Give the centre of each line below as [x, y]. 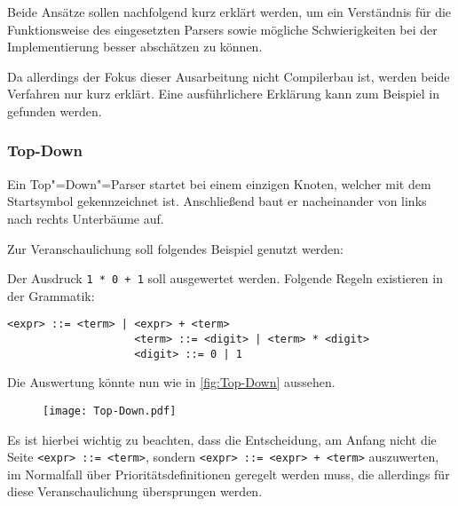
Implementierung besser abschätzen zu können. [135, 47]
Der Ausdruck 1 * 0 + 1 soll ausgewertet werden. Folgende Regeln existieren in [225, 278]
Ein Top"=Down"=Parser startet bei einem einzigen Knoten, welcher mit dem [219, 183]
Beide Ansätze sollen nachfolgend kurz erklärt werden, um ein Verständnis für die [229, 12]
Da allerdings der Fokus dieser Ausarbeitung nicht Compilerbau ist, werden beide [229, 76]
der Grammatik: [51, 295]
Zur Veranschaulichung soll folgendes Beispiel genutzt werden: [176, 248]
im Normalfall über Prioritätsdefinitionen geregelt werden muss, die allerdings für [229, 474]
